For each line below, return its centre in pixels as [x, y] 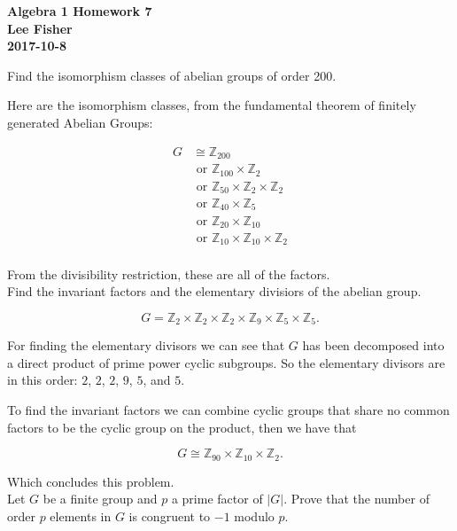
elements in [81, 515]
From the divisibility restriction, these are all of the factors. [169, 273]
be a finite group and [100, 499]
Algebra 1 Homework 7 [80, 11]
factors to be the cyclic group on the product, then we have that [182, 427]
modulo [254, 515]
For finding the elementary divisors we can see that [146, 345]
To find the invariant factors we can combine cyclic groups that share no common [228, 409]
